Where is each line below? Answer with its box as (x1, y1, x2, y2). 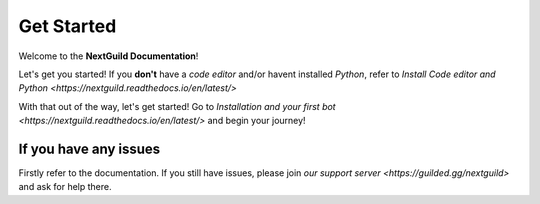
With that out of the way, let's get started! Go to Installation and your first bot (18, 100, 336, 112)
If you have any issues (18, 140, 161, 157)
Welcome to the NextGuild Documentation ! (18, 50, 199, 62)
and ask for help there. (18, 181, 112, 193)
